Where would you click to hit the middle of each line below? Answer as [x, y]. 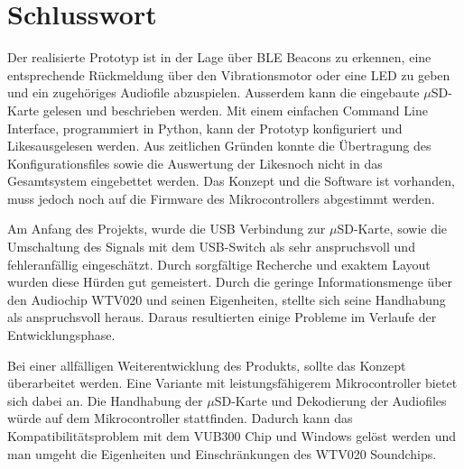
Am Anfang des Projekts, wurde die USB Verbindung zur [167, 229]
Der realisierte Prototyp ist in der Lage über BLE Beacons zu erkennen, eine [219, 57]
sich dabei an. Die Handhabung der [105, 400]
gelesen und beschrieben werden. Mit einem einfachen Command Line [235, 110]
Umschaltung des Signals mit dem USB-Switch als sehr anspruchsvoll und [211, 247]
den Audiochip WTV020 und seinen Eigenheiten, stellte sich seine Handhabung [227, 299]
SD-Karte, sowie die [392, 229]
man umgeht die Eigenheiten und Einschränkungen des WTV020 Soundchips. [222, 453]
